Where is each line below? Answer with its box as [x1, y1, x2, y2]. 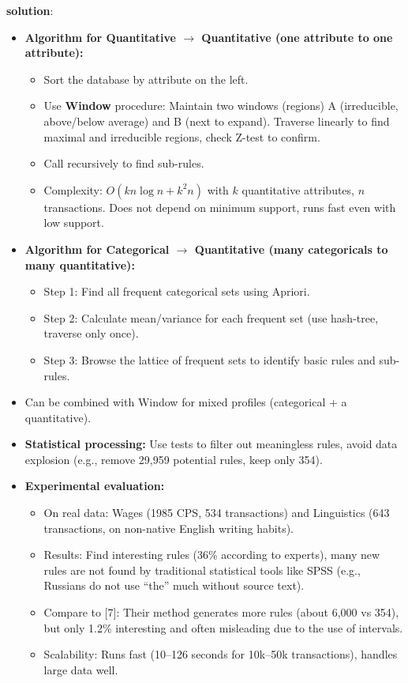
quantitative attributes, [241, 181, 354, 198]
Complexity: [43, 181, 103, 198]
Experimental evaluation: [24, 477, 165, 494]
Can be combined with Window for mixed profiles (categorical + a [24, 394, 347, 410]
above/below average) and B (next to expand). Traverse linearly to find [43, 112, 390, 129]
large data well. [43, 661, 118, 677]
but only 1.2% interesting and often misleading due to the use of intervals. [43, 619, 403, 636]
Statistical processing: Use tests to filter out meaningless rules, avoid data [24, 436, 398, 452]
